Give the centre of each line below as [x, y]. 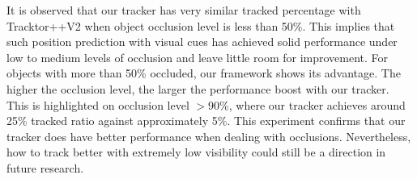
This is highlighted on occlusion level [98, 104]
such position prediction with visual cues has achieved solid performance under [202, 42]
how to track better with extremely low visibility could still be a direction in [196, 152]
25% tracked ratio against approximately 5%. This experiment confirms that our [206, 121]
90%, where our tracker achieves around [307, 104]
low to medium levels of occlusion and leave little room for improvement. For [198, 57]
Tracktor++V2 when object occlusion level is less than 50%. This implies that [201, 25]
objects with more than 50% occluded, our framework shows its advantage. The [204, 73]
